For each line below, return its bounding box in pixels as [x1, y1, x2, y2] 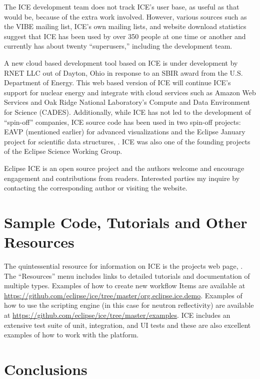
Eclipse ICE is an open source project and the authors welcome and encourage [4, 162, 244, 173]
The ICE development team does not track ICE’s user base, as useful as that [4, 2, 239, 12]
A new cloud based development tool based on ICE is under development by [4, 57, 238, 68]
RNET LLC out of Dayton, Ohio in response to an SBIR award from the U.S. [4, 67, 243, 78]
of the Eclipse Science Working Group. [4, 146, 122, 156]
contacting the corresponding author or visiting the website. [4, 182, 187, 193]
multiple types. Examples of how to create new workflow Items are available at [4, 280, 245, 291]
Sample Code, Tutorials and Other [4, 212, 247, 232]
